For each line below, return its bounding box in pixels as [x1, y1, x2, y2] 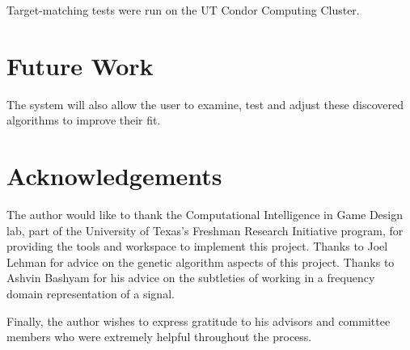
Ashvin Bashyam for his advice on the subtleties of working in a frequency [6, 269, 375, 286]
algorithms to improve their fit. [6, 112, 161, 129]
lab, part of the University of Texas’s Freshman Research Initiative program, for [6, 221, 404, 238]
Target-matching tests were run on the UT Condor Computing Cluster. [6, 2, 360, 18]
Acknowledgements [6, 159, 222, 192]
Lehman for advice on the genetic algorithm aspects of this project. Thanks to [6, 253, 395, 270]
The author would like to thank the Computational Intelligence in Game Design [6, 206, 404, 223]
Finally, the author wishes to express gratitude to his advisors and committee [6, 312, 391, 329]
